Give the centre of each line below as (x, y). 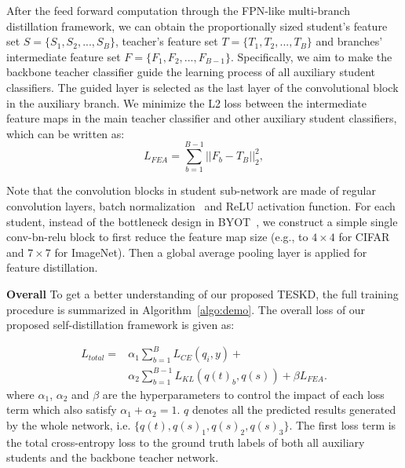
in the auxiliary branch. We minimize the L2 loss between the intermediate (186, 102)
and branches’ (349, 41)
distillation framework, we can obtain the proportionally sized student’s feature (197, 26)
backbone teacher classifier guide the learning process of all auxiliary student (191, 72)
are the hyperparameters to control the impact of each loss (243, 394)
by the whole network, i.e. (69, 425)
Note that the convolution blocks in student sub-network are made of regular (191, 190)
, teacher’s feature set (166, 41)
